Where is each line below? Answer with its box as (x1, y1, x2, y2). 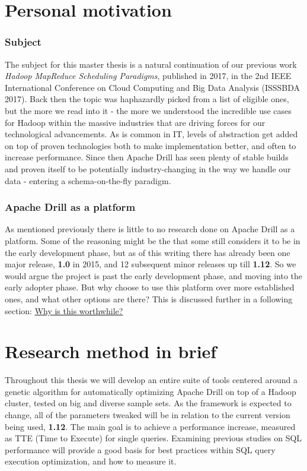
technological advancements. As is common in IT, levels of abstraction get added (5, 128, 298, 140)
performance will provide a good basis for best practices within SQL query (5, 443, 276, 456)
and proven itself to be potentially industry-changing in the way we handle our (5, 162, 291, 175)
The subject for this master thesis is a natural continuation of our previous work (5, 58, 297, 70)
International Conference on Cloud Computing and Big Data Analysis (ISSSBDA (5, 81, 300, 93)
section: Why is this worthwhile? (5, 304, 123, 317)
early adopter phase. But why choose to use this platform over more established (5, 281, 295, 293)
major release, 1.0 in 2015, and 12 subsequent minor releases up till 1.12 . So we (5, 258, 296, 270)
